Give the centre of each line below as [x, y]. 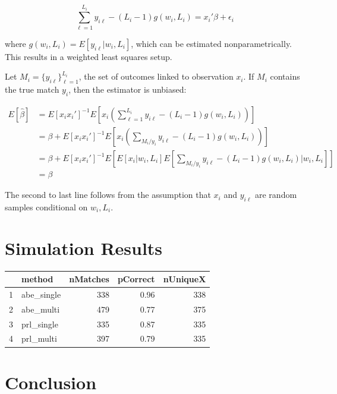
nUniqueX [185, 279]
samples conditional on [46, 207]
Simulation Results [84, 248]
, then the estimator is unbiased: [127, 89]
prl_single [40, 324]
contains [285, 76]
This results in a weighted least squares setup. [89, 56]
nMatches [89, 279]
